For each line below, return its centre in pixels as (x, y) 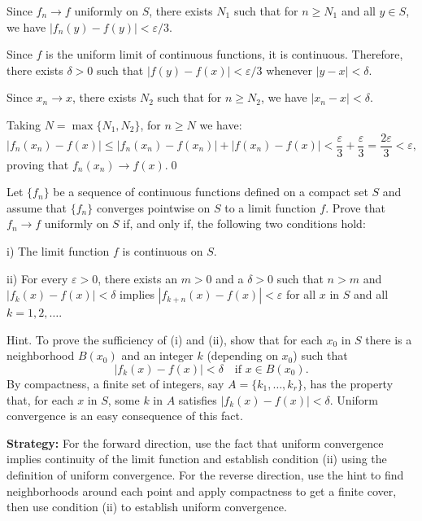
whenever (289, 70)
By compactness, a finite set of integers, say (115, 383)
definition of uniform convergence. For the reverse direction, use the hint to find (205, 474)
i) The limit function (58, 251)
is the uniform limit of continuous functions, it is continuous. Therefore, (224, 54)
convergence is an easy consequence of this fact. (125, 416)
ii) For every (37, 278)
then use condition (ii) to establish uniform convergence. (147, 507)
